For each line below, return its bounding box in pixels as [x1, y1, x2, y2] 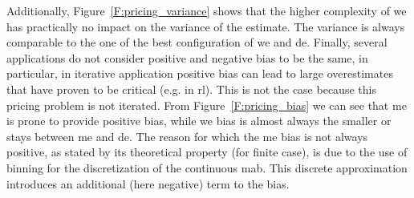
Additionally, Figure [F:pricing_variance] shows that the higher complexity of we [6, 2, 407, 18]
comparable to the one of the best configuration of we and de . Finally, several [6, 34, 388, 51]
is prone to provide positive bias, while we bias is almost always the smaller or [6, 112, 392, 129]
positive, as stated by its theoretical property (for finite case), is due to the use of [6, 143, 408, 160]
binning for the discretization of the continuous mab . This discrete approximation [6, 159, 408, 176]
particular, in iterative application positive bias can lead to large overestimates [6, 65, 393, 82]
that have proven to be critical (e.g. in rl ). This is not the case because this [6, 80, 376, 97]
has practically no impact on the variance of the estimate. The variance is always [6, 18, 405, 34]
